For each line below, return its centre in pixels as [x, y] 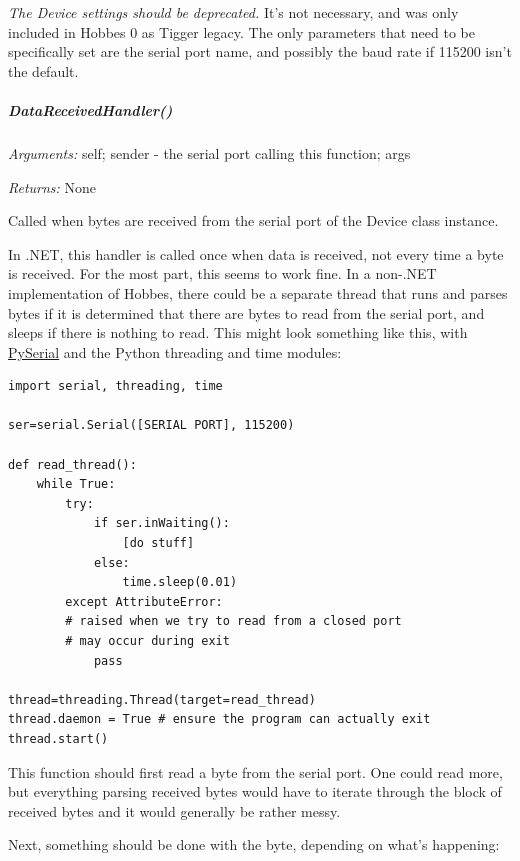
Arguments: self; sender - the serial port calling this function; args [209, 152]
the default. [43, 70]
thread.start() [58, 738]
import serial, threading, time [115, 386]
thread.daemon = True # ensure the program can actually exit [219, 719]
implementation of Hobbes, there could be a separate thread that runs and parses [258, 292]
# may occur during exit [147, 641]
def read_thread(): [72, 464]
